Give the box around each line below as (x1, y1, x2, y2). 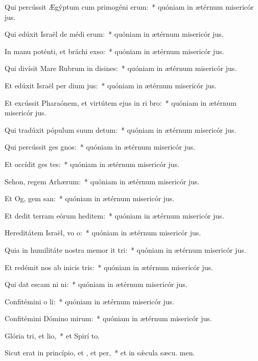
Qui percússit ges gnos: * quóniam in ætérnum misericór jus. (5, 141, 196, 152)
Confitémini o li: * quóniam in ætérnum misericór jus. (5, 296, 175, 306)
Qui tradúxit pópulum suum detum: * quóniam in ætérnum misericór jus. (5, 124, 237, 135)
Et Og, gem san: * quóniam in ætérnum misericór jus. (5, 193, 175, 204)
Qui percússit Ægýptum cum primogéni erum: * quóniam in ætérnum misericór (5, 2, 254, 12)
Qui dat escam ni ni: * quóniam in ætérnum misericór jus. (5, 279, 187, 290)
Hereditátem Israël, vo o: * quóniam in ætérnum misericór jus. (5, 227, 201, 238)
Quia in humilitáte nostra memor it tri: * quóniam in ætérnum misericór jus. (5, 244, 246, 255)
